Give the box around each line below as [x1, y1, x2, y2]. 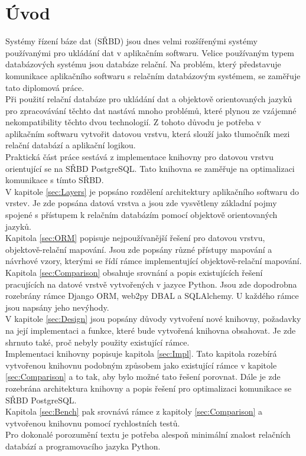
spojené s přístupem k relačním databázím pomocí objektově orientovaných [5, 209, 278, 221]
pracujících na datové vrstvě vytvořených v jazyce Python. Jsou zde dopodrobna [5, 278, 297, 290]
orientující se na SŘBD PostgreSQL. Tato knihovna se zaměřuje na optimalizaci [5, 162, 295, 174]
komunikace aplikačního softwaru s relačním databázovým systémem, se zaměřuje [5, 69, 301, 82]
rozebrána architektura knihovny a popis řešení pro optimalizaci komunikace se [5, 382, 292, 394]
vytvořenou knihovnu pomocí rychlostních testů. [5, 416, 180, 429]
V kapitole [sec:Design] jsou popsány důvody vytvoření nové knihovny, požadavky [5, 312, 301, 325]
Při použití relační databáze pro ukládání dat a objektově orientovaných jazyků [5, 93, 292, 105]
